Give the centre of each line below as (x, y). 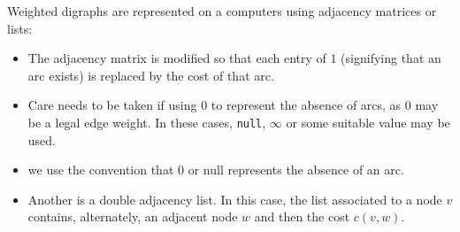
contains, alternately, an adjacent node (133, 217)
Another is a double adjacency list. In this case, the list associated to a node (235, 199)
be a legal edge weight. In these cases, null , (147, 122)
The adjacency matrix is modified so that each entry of (177, 58)
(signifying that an (391, 58)
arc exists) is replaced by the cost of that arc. (151, 75)
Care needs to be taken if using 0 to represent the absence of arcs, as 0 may (233, 105)
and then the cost (302, 217)
